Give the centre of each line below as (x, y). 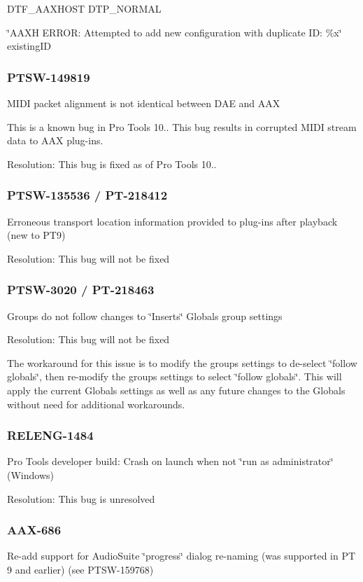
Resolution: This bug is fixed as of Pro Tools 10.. (112, 164)
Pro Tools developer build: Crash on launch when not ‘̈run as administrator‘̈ (170, 461)
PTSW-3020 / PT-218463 (81, 290)
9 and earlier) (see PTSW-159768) (80, 569)
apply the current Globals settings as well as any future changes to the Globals (176, 390)
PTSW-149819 (49, 77)
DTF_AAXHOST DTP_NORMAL (84, 8)
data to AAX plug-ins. (55, 140)
